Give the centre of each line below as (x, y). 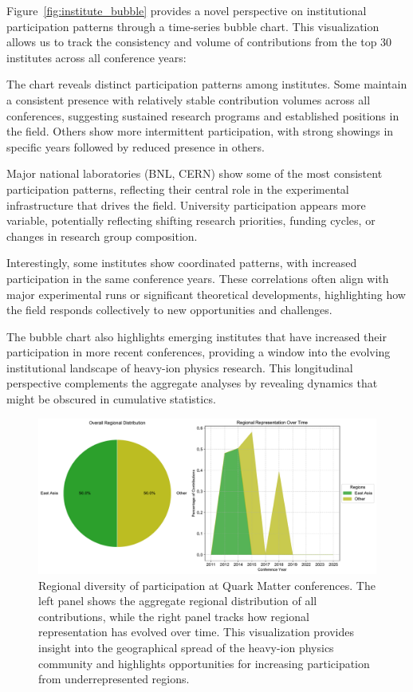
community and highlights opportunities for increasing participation (204, 663)
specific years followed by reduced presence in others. (136, 146)
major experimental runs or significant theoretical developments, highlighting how (206, 294)
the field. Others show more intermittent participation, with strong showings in (200, 131)
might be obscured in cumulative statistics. (111, 399)
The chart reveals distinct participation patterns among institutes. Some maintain (207, 84)
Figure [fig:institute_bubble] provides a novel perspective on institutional (187, 10)
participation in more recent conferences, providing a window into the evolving (199, 352)
